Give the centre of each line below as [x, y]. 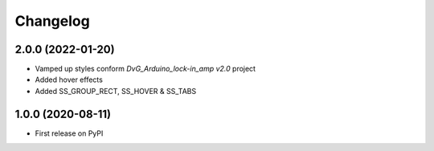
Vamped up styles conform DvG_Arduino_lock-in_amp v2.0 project [145, 69]
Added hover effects [69, 80]
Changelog [52, 21]
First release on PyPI [69, 133]
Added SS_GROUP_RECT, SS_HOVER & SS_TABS [116, 91]
